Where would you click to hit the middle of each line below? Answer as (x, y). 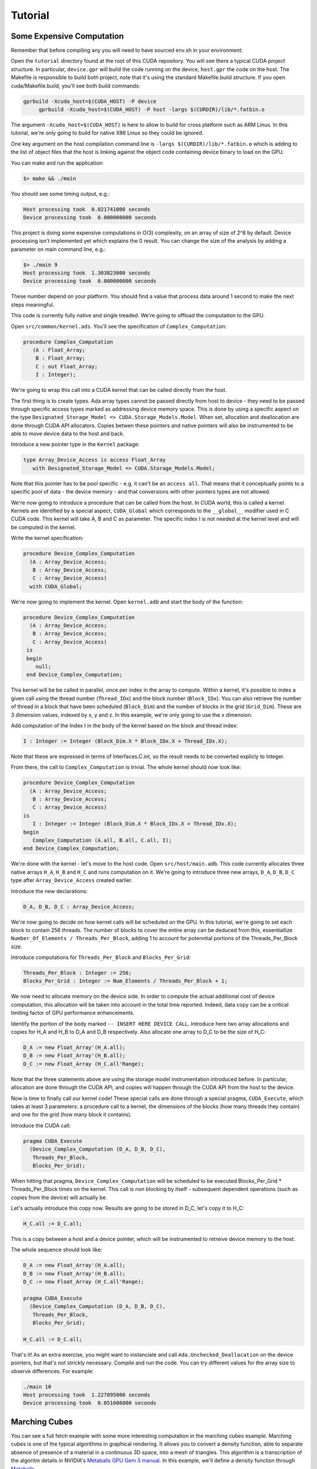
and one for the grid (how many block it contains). (71, 1115)
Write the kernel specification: (47, 538)
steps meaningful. (33, 304)
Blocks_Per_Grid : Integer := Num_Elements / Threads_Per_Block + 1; (125, 981)
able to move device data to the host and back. (68, 434)
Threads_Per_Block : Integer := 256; (77, 973)
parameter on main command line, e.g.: (58, 249)
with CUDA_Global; (56, 586)
